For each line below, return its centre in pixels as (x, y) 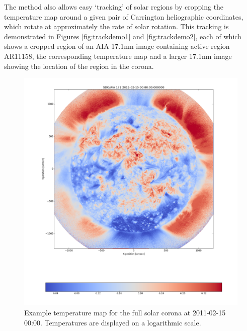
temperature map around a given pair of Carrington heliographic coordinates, (124, 16)
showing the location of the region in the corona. (79, 66)
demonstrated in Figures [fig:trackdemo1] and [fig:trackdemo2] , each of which (123, 36)
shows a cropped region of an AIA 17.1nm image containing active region (117, 46)
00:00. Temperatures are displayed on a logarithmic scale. (113, 322)
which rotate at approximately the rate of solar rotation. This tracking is (116, 26)
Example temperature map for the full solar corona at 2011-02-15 (125, 313)
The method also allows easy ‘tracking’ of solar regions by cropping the (114, 7)
